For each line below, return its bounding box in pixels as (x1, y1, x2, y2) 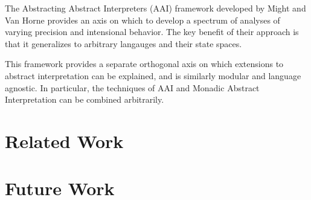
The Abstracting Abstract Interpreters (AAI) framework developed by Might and (5, 2, 306, 14)
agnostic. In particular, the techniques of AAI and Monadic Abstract (5, 81, 260, 94)
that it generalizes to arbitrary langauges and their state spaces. (5, 37, 242, 50)
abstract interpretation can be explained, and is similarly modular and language (5, 69, 301, 82)
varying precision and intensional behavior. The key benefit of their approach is (5, 25, 299, 38)
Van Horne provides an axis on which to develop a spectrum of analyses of (5, 13, 280, 26)
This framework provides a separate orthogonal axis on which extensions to (5, 57, 284, 70)
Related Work (5, 128, 124, 153)
